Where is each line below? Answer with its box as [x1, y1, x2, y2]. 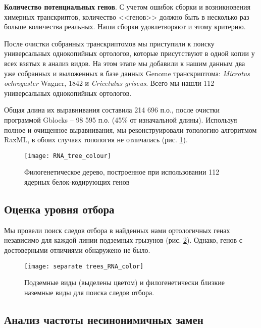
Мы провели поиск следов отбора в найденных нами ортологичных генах [4, 225, 230, 235]
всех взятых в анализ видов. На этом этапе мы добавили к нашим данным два [4, 58, 245, 68]
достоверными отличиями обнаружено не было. [4, 244, 150, 255]
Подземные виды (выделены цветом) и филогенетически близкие [24, 277, 225, 288]
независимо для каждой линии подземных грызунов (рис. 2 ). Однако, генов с [4, 235, 243, 245]
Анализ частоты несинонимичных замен [4, 311, 203, 327]
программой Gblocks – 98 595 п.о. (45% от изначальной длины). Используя [4, 114, 237, 125]
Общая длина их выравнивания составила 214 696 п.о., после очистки [4, 104, 220, 115]
